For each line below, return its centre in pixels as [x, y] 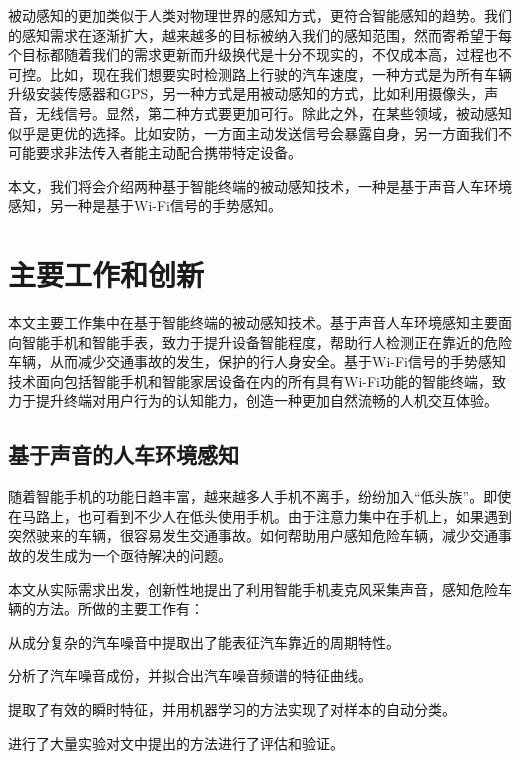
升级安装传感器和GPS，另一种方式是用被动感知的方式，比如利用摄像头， [246, 93]
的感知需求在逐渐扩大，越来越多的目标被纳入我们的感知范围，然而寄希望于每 [260, 34]
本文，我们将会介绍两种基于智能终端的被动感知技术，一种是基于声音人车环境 [260, 185]
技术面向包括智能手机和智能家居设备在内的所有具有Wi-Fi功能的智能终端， [250, 380]
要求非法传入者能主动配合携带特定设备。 [168, 152]
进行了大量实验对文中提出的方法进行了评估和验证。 [176, 742]
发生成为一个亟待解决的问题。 [133, 555]
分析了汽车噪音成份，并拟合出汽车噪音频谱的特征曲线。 [190, 675]
